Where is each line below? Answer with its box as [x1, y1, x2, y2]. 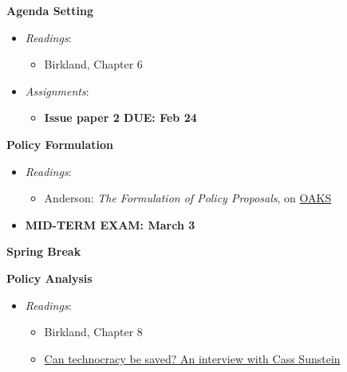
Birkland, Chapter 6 [44, 56, 143, 72]
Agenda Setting [6, 2, 93, 18]
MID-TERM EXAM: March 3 [25, 216, 195, 233]
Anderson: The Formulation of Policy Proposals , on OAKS [44, 190, 332, 206]
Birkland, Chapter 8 [44, 323, 143, 340]
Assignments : [25, 82, 89, 99]
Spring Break [6, 243, 81, 260]
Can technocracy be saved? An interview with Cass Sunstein [44, 350, 341, 366]
